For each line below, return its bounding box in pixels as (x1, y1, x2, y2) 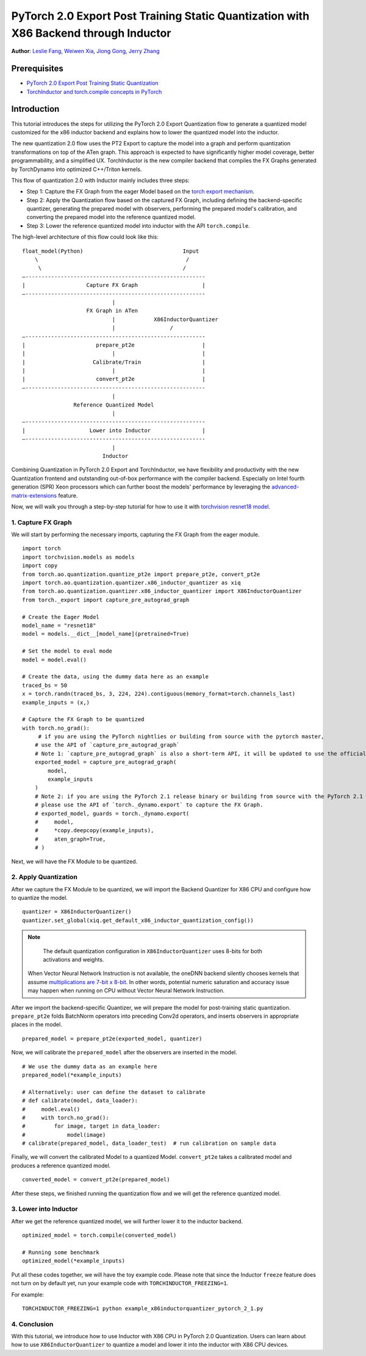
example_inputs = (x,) (22, 699, 90, 706)
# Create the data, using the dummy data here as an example (22, 673, 209, 680)
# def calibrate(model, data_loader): (22, 1097, 138, 1104)
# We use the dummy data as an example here (22, 1063, 158, 1070)
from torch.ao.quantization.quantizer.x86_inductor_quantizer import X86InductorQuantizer (22, 588, 302, 595)
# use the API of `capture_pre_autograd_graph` (34, 742, 180, 749)
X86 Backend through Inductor (11, 26, 171, 40)
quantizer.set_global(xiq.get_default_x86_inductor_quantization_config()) (22, 916, 254, 924)
